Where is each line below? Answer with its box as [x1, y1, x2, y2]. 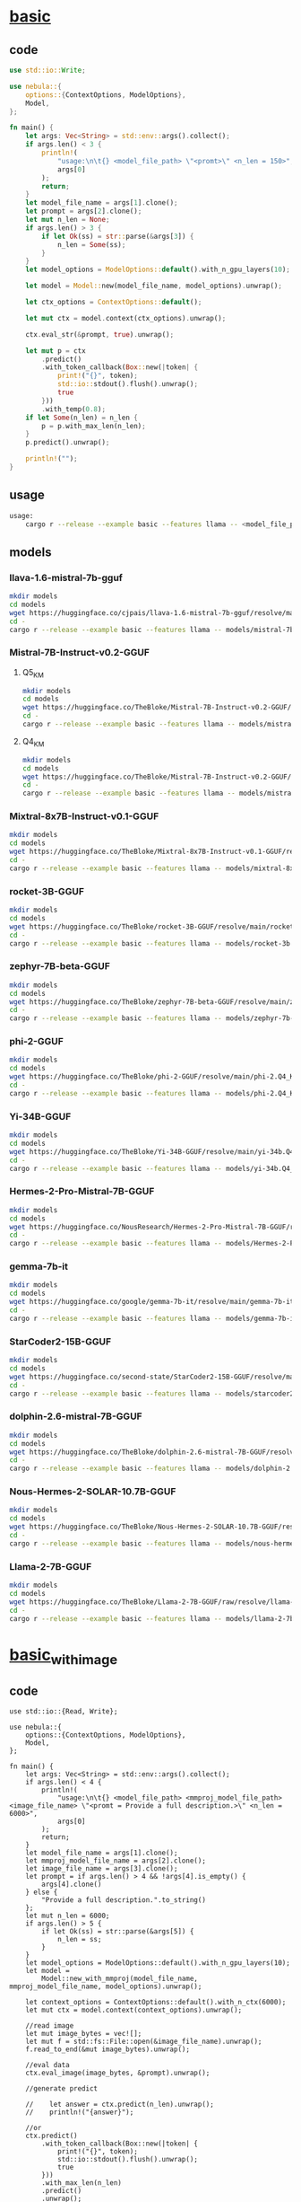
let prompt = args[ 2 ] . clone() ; [25, 207, 142, 216]
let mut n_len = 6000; [25, 1911, 110, 1921]
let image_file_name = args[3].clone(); [25, 1864, 178, 1873]
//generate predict [25, 2084, 99, 2093]
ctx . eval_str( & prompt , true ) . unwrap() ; [25, 330, 175, 339]
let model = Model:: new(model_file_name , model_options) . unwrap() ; [25, 281, 282, 291]
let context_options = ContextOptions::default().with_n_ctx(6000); [25, 1998, 287, 2007]
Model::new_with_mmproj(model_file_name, [41, 1974, 199, 1984]
